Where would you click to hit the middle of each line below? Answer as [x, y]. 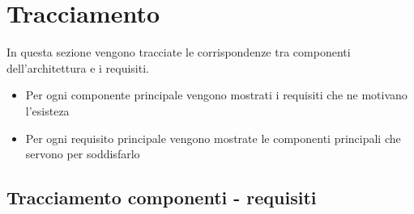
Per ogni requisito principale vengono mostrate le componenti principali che [213, 138]
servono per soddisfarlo [83, 154]
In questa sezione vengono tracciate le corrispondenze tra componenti [179, 52]
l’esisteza [47, 110]
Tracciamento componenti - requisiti [162, 197]
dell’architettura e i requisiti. [78, 67]
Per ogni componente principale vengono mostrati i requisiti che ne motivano [216, 95]
